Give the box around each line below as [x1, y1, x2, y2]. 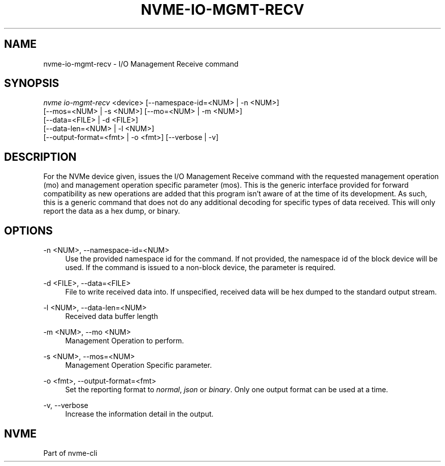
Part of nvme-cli [43, 448, 98, 457]
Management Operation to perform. [65, 336, 184, 345]
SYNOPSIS [4, 77, 59, 90]
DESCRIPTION [4, 150, 77, 163]
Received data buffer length [65, 312, 158, 321]
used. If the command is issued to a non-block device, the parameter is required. [65, 263, 336, 272]
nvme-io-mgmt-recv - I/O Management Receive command [43, 59, 239, 68]
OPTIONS [4, 224, 53, 237]
